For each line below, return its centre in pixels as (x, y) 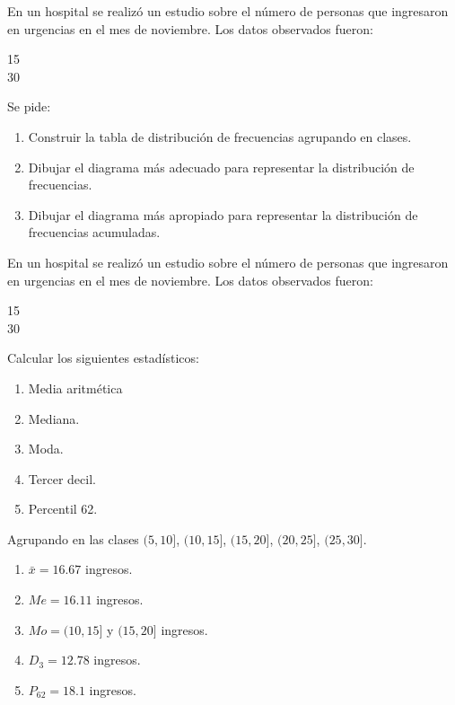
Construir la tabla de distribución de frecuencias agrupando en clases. (220, 136)
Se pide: (29, 106)
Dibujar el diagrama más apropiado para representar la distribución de (223, 214)
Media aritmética (75, 388)
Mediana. (54, 418)
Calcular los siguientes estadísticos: (103, 358)
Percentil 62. (63, 509)
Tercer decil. (62, 478)
